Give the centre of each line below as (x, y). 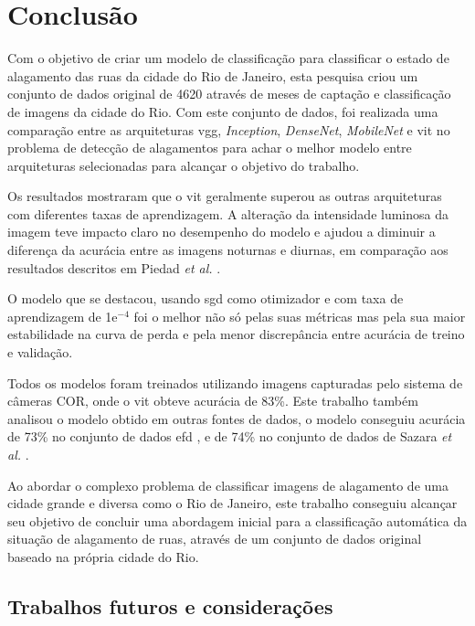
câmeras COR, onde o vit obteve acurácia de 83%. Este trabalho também (213, 401)
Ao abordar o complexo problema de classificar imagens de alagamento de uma (228, 485)
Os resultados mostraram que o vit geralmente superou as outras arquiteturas (225, 196)
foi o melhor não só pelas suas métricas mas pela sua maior (300, 316)
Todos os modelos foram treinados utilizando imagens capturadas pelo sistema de (235, 382)
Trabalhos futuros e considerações (170, 605)
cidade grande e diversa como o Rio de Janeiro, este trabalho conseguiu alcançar (232, 503)
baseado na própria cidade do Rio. (103, 556)
